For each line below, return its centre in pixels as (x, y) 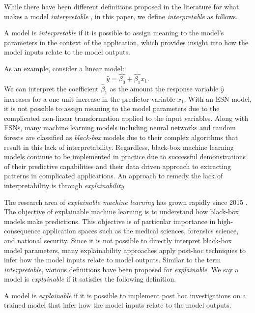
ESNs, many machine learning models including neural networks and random (120, 128)
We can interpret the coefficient (51, 88)
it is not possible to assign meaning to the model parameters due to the (112, 108)
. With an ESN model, (218, 99)
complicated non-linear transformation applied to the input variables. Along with (126, 118)
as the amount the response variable (164, 88)
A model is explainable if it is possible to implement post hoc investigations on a (125, 295)
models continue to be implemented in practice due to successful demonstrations (125, 156)
